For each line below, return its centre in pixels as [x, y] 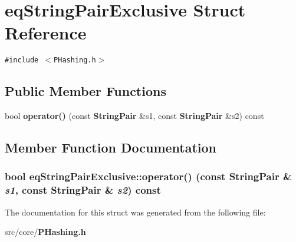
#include [22, 60]
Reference [46, 33]
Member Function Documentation [111, 147]
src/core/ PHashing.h [45, 232]
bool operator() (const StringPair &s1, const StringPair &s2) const [134, 116]
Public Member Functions [85, 91]
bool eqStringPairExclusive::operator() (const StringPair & [148, 176]
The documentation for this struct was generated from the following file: [135, 212]
